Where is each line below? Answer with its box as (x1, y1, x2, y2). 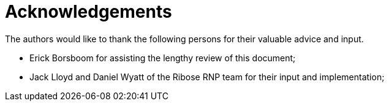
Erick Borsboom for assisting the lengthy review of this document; (29, 52, 296, 63)
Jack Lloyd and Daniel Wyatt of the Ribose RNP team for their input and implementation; (29, 71, 385, 82)
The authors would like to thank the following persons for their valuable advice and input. (5, 33, 364, 44)
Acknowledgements (5, 1, 172, 22)
